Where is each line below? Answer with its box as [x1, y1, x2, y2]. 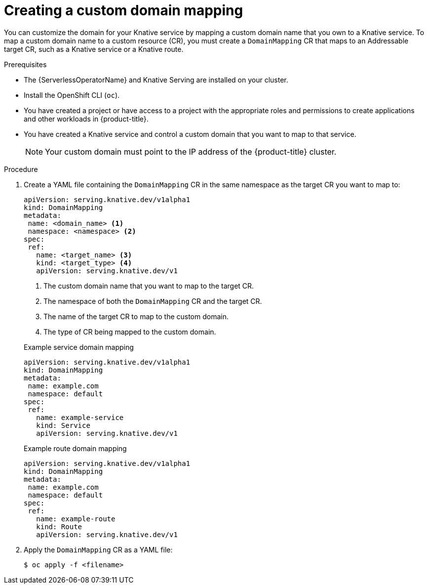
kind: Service [36, 421, 90, 429]
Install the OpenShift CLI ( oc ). [24, 90, 120, 99]
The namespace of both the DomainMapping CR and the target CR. [43, 296, 262, 305]
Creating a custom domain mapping [4, 2, 243, 19]
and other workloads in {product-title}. [24, 114, 149, 123]
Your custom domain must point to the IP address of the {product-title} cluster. [45, 146, 337, 157]
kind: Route [36, 522, 82, 531]
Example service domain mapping [24, 342, 134, 351]
